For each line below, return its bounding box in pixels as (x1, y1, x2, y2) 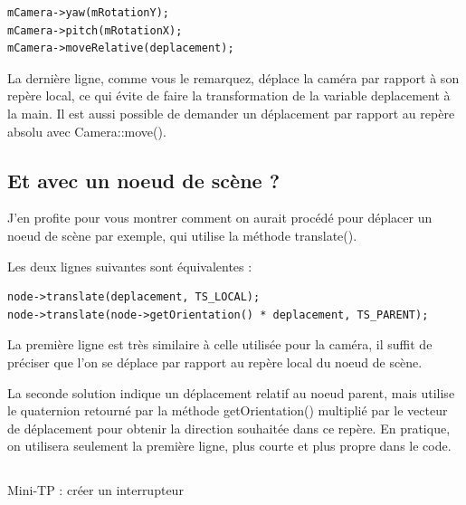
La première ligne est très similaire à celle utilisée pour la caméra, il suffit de (7, 335, 433, 354)
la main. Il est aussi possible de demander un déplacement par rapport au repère (7, 103, 455, 122)
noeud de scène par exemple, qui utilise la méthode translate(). (7, 225, 357, 244)
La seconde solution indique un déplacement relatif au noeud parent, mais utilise (7, 383, 455, 402)
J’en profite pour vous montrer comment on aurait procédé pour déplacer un (7, 208, 433, 227)
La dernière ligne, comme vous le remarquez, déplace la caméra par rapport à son (7, 68, 460, 87)
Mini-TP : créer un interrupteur (7, 481, 184, 500)
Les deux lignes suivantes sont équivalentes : (7, 256, 252, 275)
